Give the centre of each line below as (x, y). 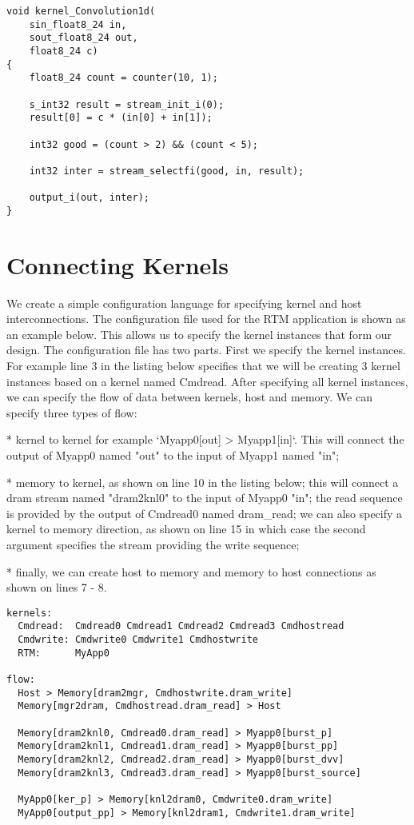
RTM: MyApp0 (64, 653)
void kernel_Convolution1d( (81, 11)
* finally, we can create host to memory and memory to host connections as (191, 571)
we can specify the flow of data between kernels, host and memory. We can (189, 397)
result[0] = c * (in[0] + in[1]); (121, 118)
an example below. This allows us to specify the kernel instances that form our (199, 334)
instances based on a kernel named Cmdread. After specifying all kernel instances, (207, 381)
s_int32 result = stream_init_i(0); (127, 104)
